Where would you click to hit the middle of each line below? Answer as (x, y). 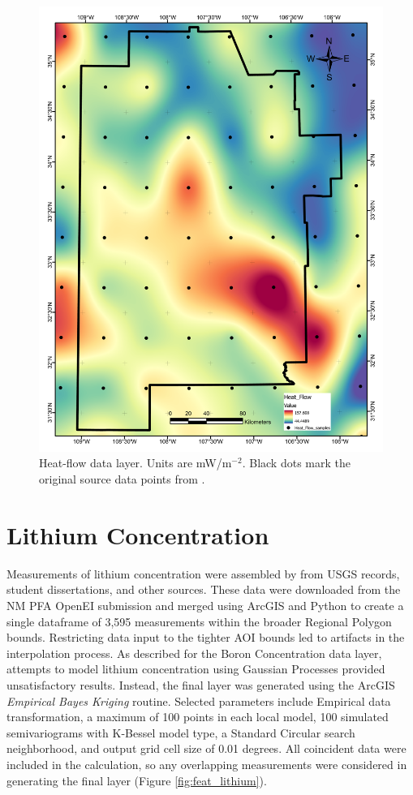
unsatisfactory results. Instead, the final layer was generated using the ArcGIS (201, 684)
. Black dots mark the (296, 463)
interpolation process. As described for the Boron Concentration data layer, (194, 653)
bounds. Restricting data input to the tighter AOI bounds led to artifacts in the (206, 637)
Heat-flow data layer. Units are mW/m (136, 463)
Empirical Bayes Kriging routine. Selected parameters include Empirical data (199, 700)
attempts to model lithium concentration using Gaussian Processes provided (196, 669)
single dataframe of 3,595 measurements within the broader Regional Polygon (199, 621)
